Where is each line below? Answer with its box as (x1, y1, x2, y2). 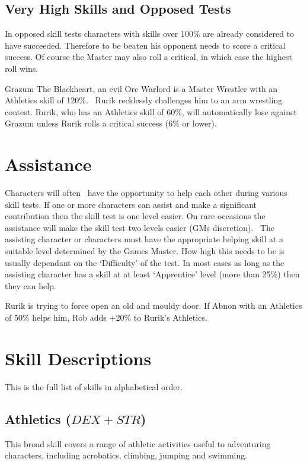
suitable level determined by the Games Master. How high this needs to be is (5, 245, 284, 257)
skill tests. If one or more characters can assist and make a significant (5, 198, 257, 210)
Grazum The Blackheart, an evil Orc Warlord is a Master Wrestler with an (5, 82, 278, 94)
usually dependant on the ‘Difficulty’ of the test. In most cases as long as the (5, 256, 284, 268)
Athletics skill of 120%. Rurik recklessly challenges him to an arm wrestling (5, 94, 283, 106)
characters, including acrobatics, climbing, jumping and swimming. (5, 449, 248, 461)
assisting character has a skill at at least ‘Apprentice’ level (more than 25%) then (5, 268, 300, 280)
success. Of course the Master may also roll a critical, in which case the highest (5, 50, 292, 63)
